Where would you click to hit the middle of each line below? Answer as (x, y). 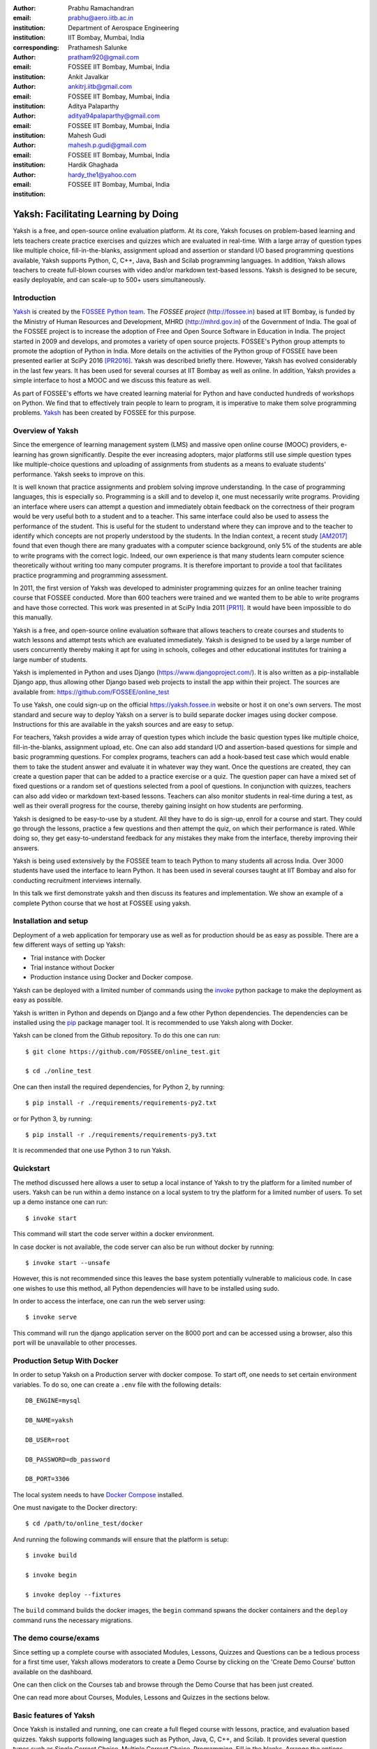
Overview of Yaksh (46, 431)
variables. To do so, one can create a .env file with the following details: (117, 1385)
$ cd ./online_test (59, 1071)
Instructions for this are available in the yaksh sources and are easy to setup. (123, 725)
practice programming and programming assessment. (90, 575)
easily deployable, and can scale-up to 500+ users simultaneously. (109, 280)
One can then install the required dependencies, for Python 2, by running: (119, 1086)
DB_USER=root (47, 1440)
